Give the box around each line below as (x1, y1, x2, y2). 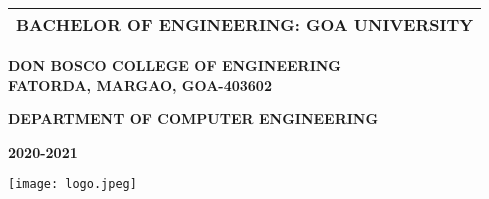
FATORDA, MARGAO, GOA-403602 (8, 74, 272, 95)
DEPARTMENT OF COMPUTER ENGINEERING (8, 108, 379, 129)
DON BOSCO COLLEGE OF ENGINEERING (8, 55, 342, 75)
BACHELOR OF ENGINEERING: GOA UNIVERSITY (16, 13, 474, 36)
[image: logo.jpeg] (8, 177, 137, 192)
